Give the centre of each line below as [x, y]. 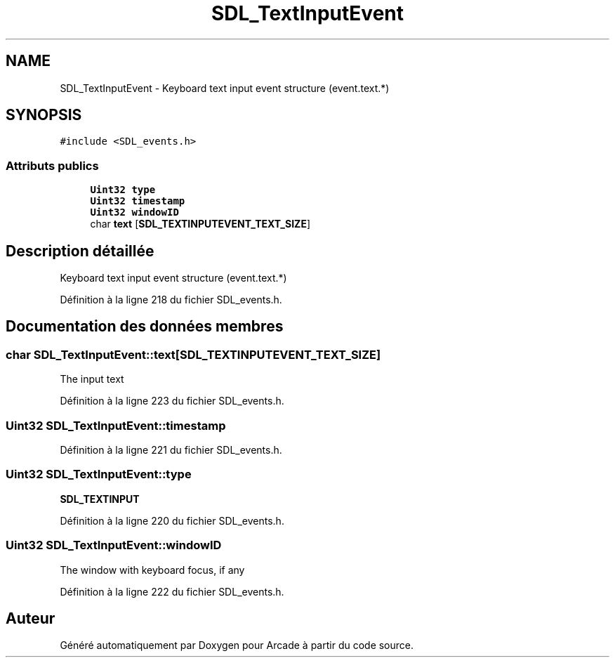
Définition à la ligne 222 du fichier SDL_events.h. [172, 591]
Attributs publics [52, 165]
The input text [92, 379]
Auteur [31, 618]
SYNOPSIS [44, 115]
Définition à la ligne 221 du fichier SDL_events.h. [171, 450]
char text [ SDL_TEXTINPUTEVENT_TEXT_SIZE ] [200, 224]
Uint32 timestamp [138, 201]
